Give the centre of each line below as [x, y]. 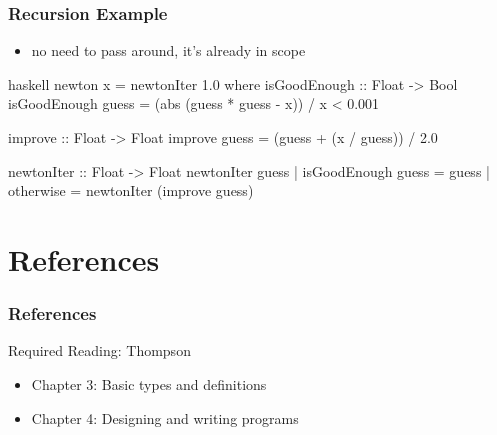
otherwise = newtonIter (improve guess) [131, 190]
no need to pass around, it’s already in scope [168, 50]
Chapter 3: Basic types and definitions [149, 383]
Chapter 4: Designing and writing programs [165, 417]
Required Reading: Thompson [99, 350]
